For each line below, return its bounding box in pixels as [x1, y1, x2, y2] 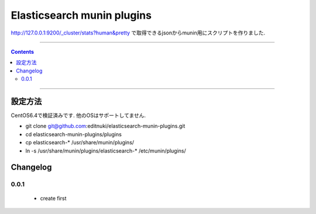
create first [40, 195, 67, 202]
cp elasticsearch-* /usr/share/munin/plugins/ [25, 139, 135, 146]
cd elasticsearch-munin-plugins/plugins [25, 130, 122, 137]
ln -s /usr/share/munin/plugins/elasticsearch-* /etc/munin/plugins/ [25, 147, 187, 154]
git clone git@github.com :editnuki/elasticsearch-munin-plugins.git [25, 123, 186, 130]
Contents [11, 48, 35, 55]
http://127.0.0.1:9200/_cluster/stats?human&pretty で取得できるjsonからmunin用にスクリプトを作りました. [11, 29, 266, 36]
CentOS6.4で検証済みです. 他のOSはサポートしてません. [11, 112, 146, 119]
